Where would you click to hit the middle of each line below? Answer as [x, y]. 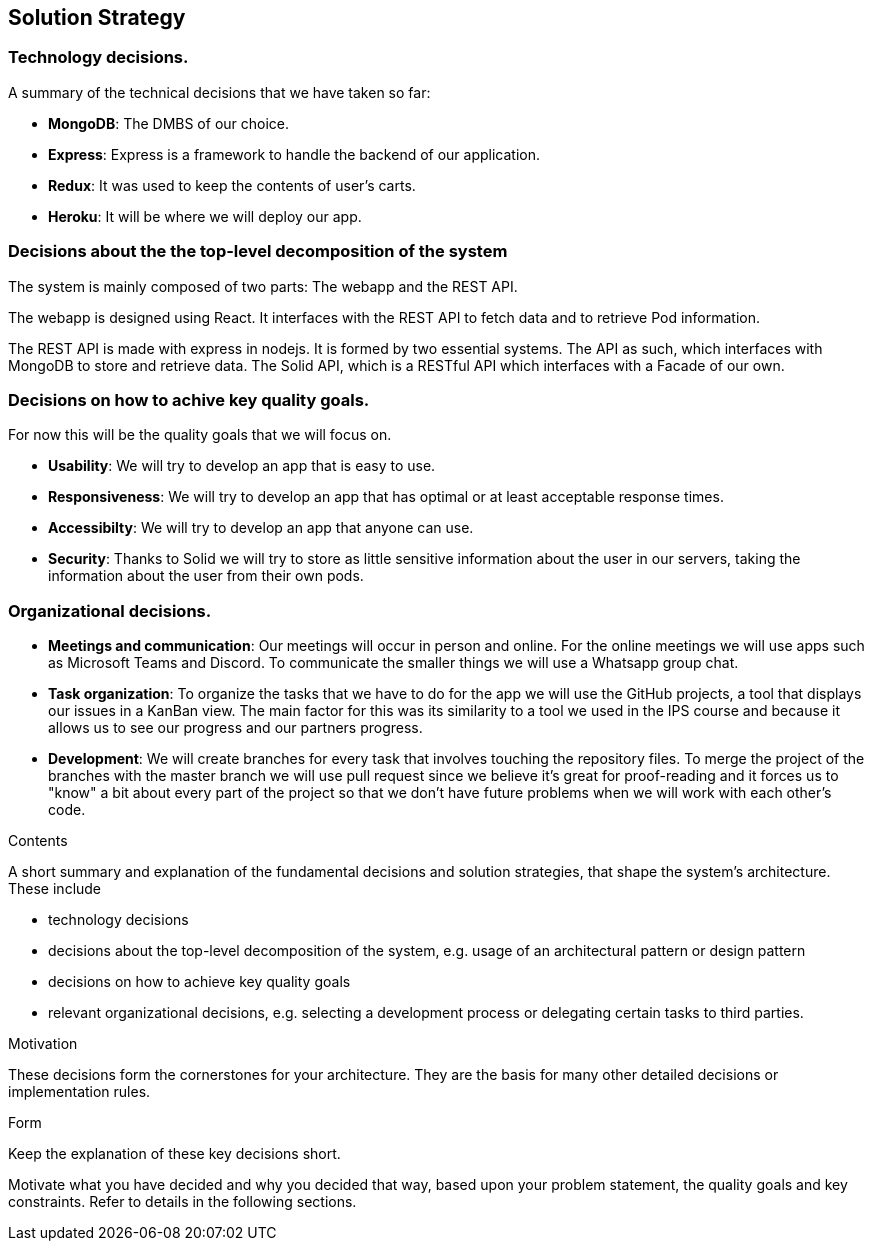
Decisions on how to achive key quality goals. [189, 399]
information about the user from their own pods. [206, 576]
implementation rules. [79, 1092]
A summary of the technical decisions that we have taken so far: [219, 92]
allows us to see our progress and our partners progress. [235, 728]
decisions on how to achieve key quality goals [199, 982]
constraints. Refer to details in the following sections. [182, 1202]
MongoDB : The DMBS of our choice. [169, 123]
